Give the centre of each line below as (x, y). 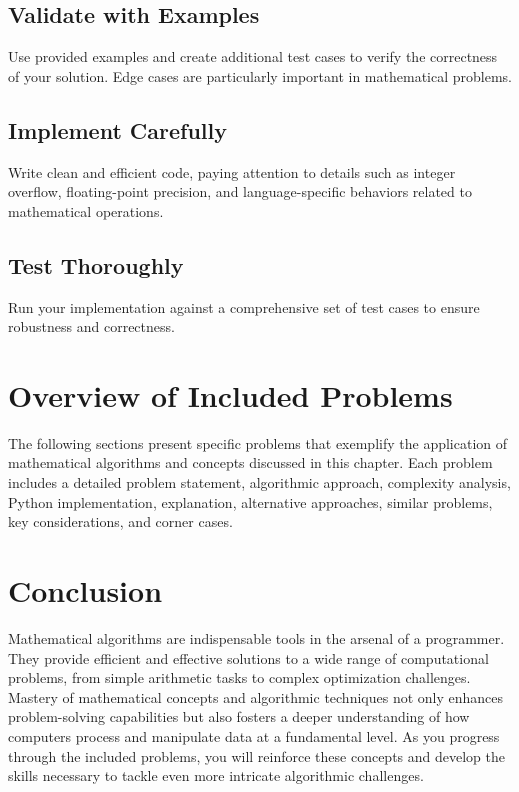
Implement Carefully (117, 129)
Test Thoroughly (96, 264)
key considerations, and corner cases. (120, 521)
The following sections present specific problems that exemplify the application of (258, 442)
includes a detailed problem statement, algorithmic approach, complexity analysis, (259, 482)
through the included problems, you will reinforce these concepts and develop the (257, 755)
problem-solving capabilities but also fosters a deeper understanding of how (239, 716)
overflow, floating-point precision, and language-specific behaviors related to (240, 191)
